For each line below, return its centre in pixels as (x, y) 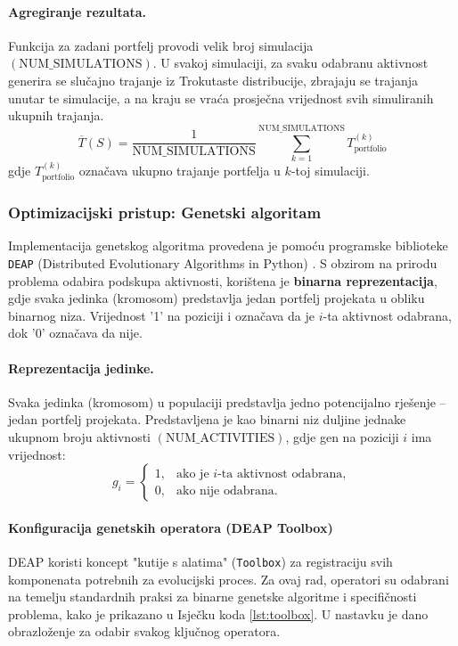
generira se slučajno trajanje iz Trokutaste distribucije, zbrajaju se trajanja (213, 80)
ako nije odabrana (225, 491)
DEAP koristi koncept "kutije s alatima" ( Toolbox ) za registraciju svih (200, 561)
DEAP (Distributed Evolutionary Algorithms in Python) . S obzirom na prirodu (223, 262)
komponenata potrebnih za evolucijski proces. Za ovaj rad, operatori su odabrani (229, 579)
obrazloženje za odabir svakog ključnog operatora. (144, 631)
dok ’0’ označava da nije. (75, 333)
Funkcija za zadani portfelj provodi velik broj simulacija (161, 45)
